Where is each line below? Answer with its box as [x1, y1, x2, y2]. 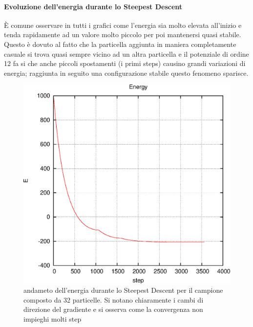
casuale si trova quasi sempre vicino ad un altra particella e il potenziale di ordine [4, 48, 249, 59]
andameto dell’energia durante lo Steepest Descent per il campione [23, 285, 223, 295]
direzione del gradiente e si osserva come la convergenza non [23, 304, 203, 314]
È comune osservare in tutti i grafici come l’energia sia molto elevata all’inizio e [4, 20, 242, 30]
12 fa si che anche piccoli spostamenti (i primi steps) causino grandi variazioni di [4, 58, 246, 68]
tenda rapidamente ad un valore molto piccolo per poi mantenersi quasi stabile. [4, 29, 241, 40]
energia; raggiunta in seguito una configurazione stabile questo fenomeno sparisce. [4, 67, 249, 78]
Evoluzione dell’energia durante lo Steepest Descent [4, 1, 183, 11]
